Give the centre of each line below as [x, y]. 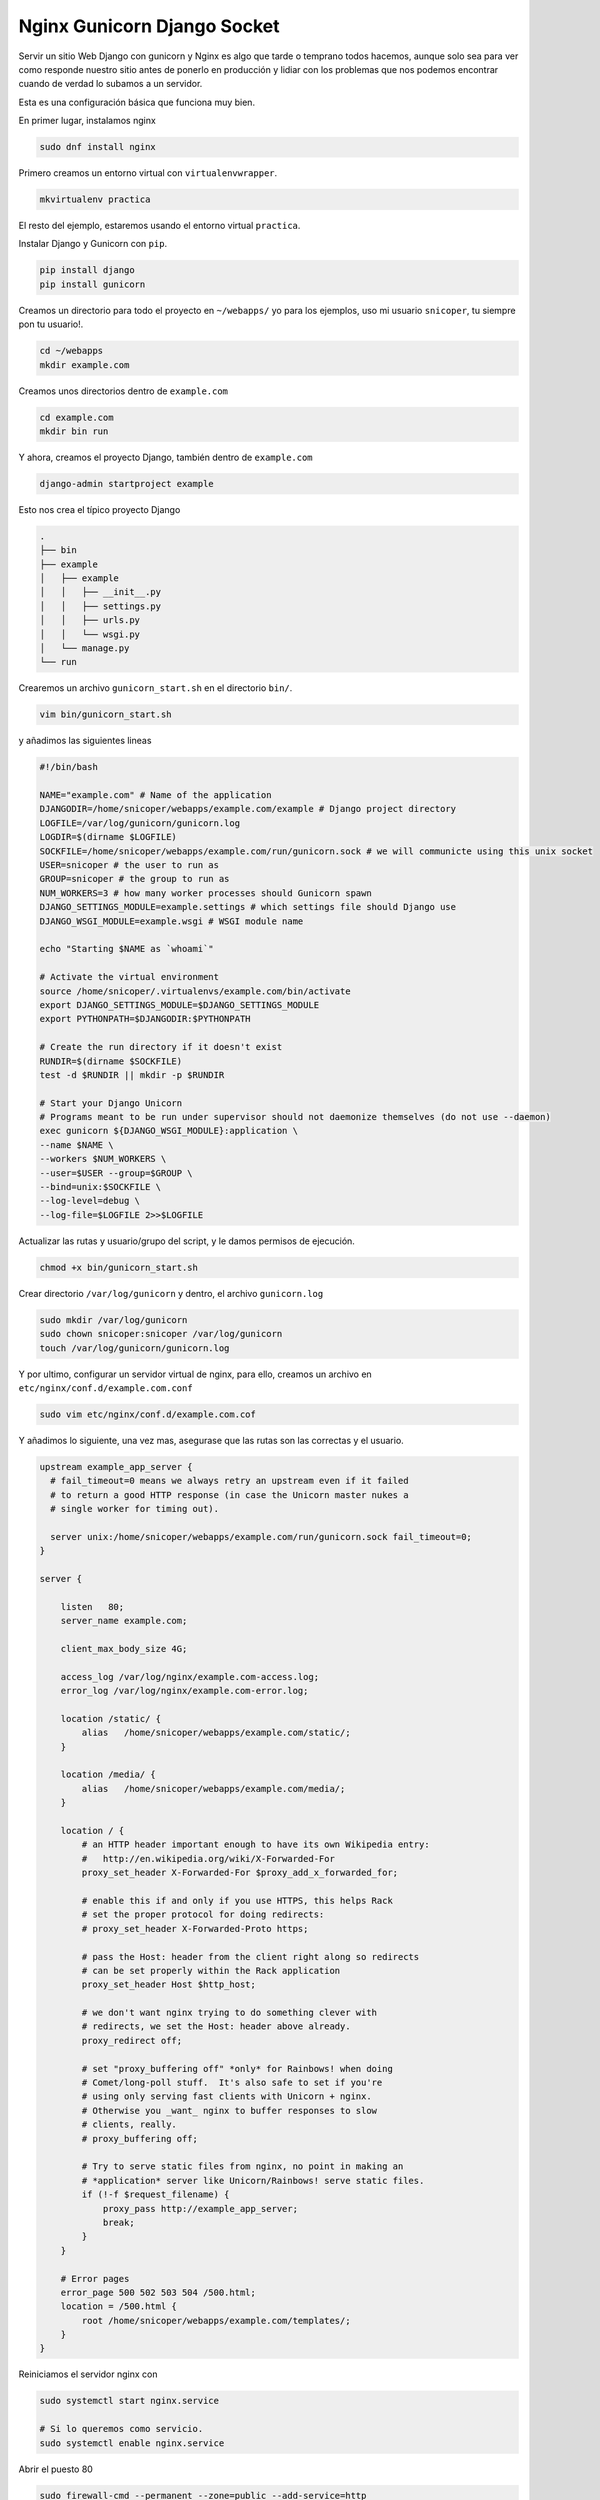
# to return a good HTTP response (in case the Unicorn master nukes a [229, 1494]
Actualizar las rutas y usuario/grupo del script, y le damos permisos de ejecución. [186, 1241]
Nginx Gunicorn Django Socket [149, 26]
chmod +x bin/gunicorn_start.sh [119, 1267]
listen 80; [92, 1606]
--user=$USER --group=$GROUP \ [116, 1173]
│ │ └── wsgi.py [89, 634]
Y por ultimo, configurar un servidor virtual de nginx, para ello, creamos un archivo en [195, 1374]
